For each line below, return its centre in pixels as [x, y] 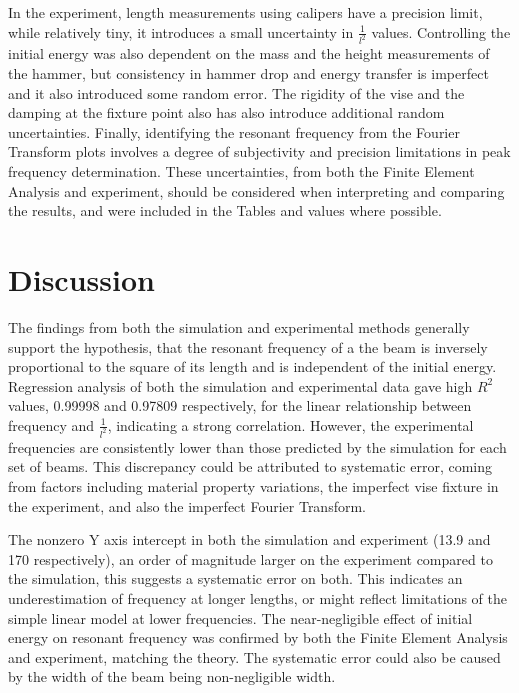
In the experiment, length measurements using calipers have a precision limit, [245, 12]
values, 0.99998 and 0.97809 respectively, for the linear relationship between [240, 405]
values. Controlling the [441, 31]
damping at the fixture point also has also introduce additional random [226, 112]
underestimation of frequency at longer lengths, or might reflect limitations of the [257, 597]
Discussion [81, 279]
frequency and [51, 424]
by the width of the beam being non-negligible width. [172, 676]
